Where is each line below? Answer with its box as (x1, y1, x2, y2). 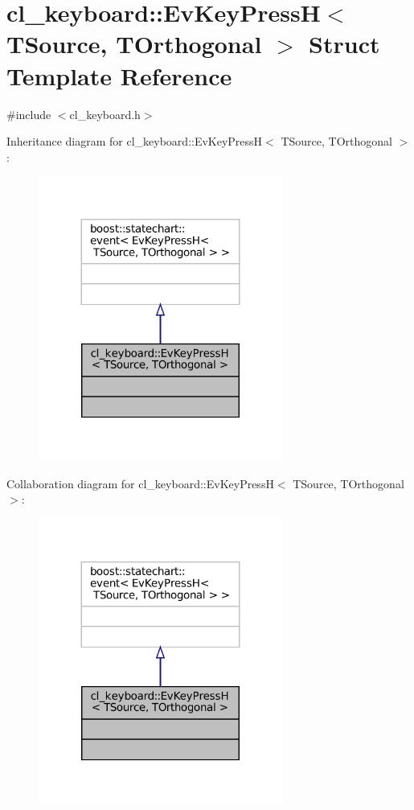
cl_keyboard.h (69, 105, 141, 122)
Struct (309, 27, 380, 60)
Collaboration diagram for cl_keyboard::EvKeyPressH (6, 475, 274, 491)
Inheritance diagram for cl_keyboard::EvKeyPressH (6, 133, 263, 150)
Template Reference (6, 59, 232, 92)
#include (6, 105, 51, 122)
